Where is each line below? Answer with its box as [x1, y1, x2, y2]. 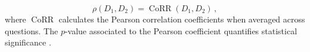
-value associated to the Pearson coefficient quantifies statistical [64, 24, 297, 37]
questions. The [5, 24, 58, 37]
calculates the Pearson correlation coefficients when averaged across [58, 13, 305, 25]
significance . [5, 36, 51, 48]
